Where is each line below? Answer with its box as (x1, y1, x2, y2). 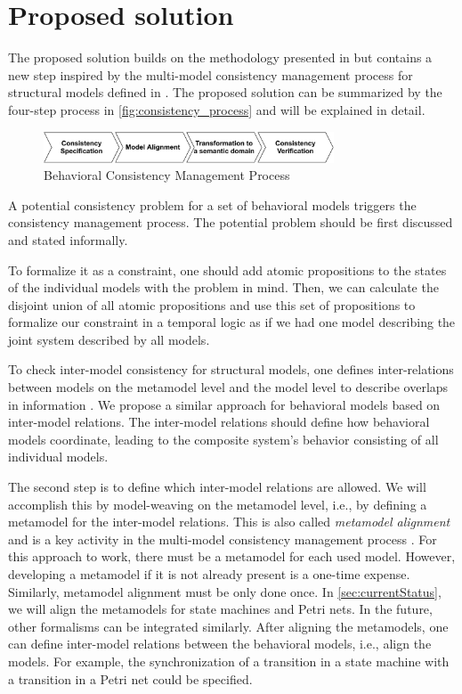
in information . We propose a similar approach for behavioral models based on (8, 395, 441, 413)
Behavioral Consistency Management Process (44, 166, 290, 184)
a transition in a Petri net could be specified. (8, 669, 253, 688)
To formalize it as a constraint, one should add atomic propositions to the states (8, 260, 447, 279)
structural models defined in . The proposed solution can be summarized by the (8, 83, 442, 102)
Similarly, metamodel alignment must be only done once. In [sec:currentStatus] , (8, 582, 442, 600)
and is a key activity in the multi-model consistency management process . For (8, 529, 437, 548)
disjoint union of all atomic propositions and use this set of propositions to (8, 295, 416, 314)
